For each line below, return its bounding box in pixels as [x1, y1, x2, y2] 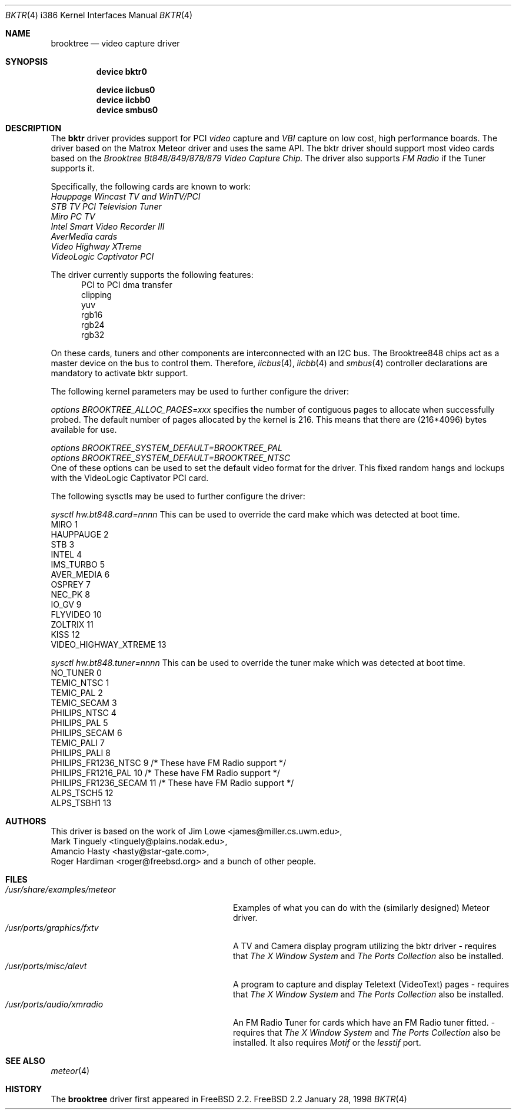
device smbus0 [96, 105, 158, 115]
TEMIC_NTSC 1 [51, 678, 109, 688]
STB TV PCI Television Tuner [51, 201, 162, 211]
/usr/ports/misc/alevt [5, 961, 87, 971]
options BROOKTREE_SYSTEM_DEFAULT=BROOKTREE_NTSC [51, 453, 291, 463]
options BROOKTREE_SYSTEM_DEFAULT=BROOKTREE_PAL [51, 443, 282, 453]
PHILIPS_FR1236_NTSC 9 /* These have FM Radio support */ [51, 758, 287, 768]
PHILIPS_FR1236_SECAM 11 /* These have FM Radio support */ [51, 778, 294, 788]
